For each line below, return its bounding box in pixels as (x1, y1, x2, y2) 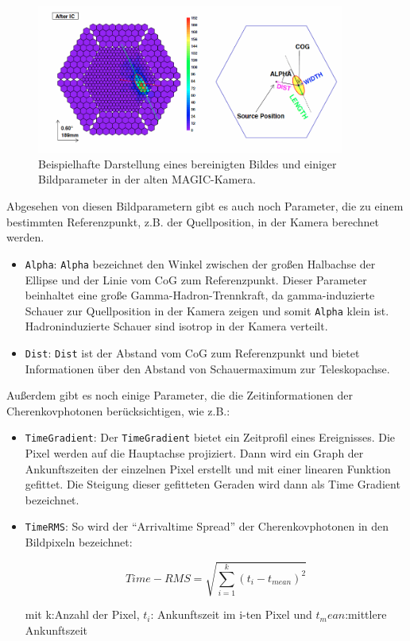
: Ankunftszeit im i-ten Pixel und (150, 606, 312, 623)
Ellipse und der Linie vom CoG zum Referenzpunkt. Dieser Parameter (25, 271, 367, 288)
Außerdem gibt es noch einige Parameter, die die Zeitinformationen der (6, 387, 354, 404)
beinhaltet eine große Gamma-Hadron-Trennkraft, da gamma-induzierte (25, 287, 375, 303)
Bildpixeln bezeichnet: (25, 534, 133, 550)
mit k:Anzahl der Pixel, (25, 606, 140, 623)
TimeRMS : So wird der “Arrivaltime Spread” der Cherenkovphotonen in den (25, 518, 389, 535)
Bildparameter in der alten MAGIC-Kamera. (38, 171, 256, 187)
